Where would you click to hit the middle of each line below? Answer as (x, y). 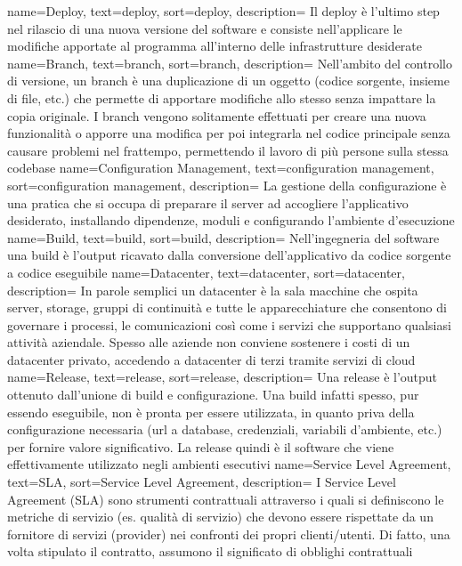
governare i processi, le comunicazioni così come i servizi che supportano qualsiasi (229, 324)
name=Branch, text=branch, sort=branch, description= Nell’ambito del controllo (230, 63)
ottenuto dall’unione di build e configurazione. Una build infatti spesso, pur (213, 395)
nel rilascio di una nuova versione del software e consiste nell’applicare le (205, 28)
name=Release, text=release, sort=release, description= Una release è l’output (223, 377)
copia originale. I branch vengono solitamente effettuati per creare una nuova (217, 115)
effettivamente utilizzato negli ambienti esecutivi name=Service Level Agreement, (229, 464)
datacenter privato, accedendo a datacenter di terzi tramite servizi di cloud (211, 359)
